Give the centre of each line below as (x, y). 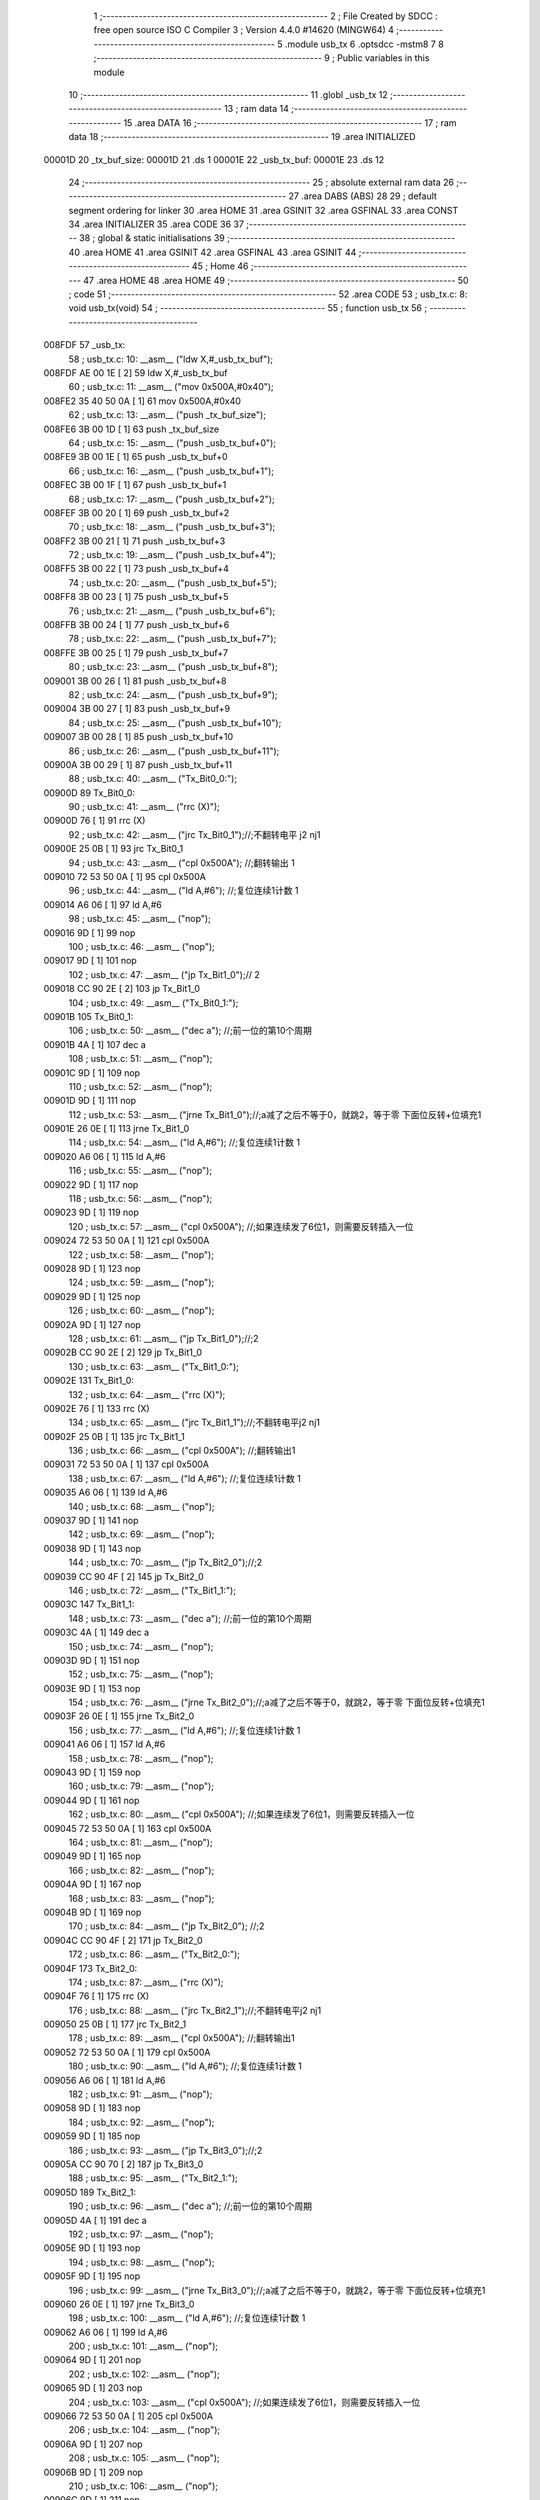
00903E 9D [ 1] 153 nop (92, 1688)
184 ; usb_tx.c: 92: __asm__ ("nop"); (141, 2122)
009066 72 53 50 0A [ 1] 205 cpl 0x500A (128, 2416)
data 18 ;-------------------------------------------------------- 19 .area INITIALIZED (242, 137)
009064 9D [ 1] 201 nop (92, 2360)
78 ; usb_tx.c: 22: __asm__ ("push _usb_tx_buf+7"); (172, 639)
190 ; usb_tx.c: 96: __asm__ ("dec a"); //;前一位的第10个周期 (190, 2206)
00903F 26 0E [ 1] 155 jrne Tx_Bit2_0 (119, 1716)
